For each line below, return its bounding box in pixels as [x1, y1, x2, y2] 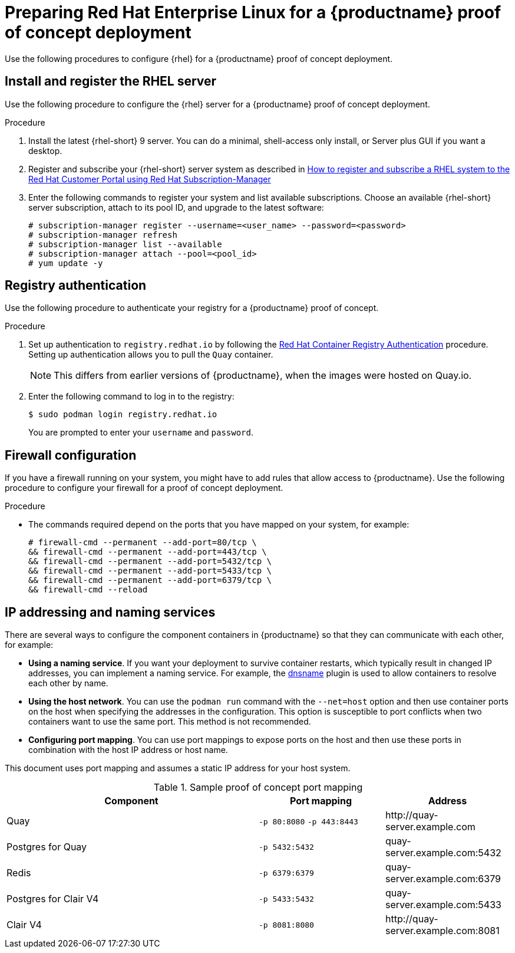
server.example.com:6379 [385, 873, 501, 885]
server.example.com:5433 [385, 899, 501, 911]
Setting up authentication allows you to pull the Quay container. [28, 349, 273, 360]
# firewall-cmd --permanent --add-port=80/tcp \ [28, 538, 257, 548]
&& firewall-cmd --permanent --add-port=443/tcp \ [28, 547, 267, 557]
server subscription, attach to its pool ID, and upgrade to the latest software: [28, 202, 324, 212]
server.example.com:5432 [385, 847, 501, 859]
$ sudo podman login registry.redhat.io [28, 410, 217, 420]
